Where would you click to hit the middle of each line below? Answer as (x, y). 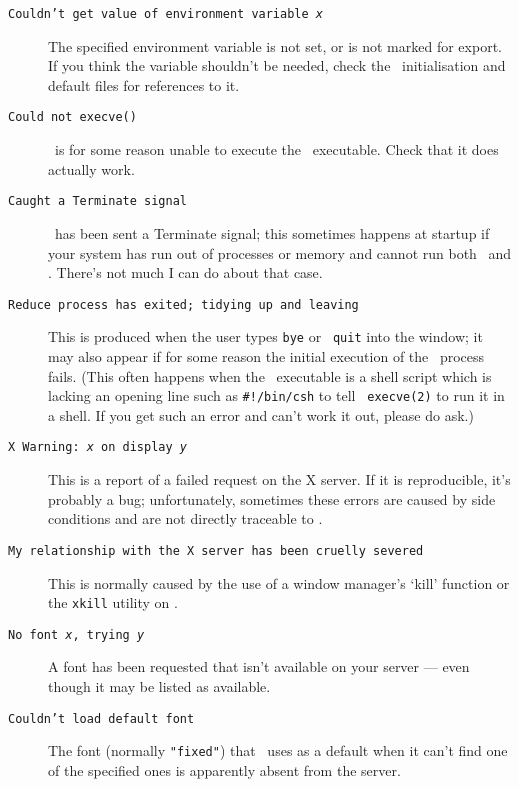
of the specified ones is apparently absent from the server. (224, 769)
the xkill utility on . (113, 602)
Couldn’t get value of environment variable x (165, 14)
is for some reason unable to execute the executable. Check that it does (276, 149)
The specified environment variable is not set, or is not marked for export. (275, 45)
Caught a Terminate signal (97, 201)
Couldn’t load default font (101, 718)
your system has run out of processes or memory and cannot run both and (280, 252)
